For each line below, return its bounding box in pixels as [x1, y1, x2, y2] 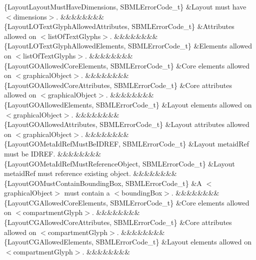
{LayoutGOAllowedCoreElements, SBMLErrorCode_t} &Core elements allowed [4, 60, 250, 70]
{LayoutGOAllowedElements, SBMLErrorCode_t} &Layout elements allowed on [4, 99, 252, 109]
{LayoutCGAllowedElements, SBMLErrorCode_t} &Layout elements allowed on [4, 236, 252, 247]
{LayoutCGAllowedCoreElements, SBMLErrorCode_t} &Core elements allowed [4, 197, 249, 207]
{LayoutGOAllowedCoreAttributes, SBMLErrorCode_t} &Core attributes [4, 79, 232, 90]
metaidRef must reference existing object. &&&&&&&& [4, 168, 177, 178]
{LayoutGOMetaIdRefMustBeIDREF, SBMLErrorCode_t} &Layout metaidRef [4, 138, 249, 149]
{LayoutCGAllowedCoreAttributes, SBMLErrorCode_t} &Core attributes [4, 217, 232, 227]
